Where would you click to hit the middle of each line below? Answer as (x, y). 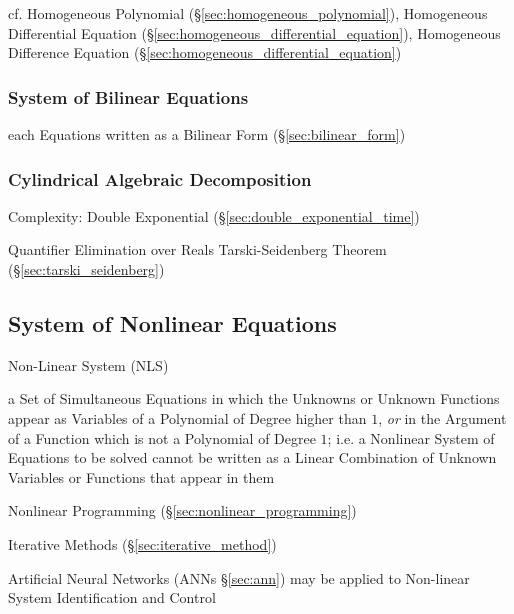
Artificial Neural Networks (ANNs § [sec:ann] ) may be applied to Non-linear (239, 577)
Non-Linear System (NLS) (88, 364)
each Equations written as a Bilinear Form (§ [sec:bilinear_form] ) (207, 134)
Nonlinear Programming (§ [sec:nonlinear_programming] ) (182, 510)
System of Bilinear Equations (128, 96)
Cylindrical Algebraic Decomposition (160, 178)
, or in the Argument (442, 417)
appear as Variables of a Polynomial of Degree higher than (187, 417)
